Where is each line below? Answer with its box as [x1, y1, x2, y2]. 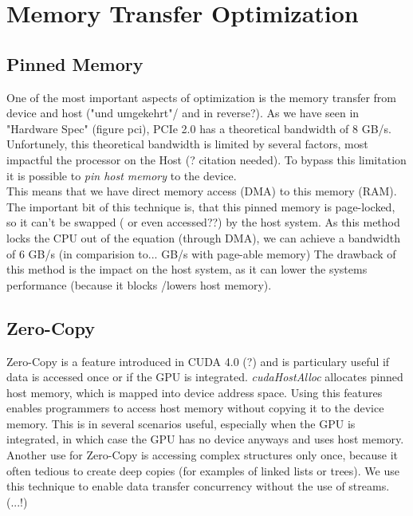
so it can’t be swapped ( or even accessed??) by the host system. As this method [6, 214, 400, 230]
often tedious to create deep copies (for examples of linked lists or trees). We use [6, 462, 399, 479]
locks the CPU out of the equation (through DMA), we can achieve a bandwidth [6, 229, 401, 246]
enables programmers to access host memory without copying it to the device [6, 400, 384, 416]
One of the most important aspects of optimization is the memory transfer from [6, 89, 397, 105]
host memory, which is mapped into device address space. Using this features [6, 384, 383, 400]
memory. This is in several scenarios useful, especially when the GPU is [6, 415, 356, 431]
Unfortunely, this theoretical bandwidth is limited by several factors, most [6, 136, 368, 152]
